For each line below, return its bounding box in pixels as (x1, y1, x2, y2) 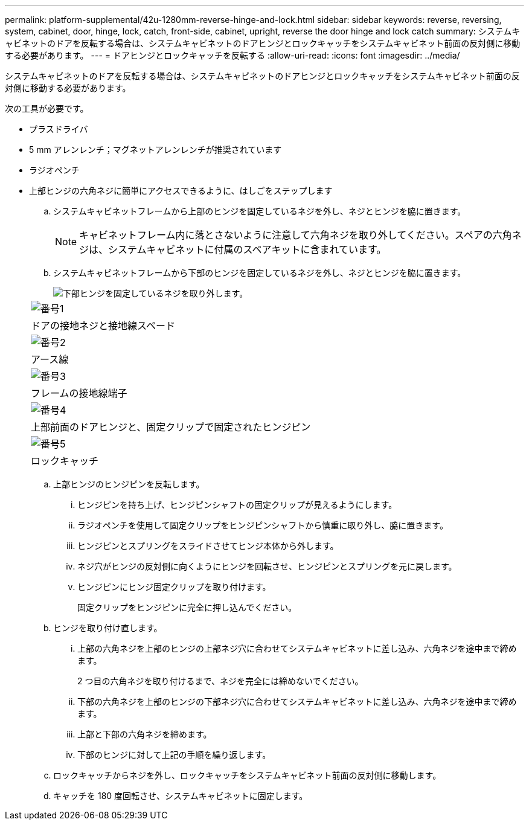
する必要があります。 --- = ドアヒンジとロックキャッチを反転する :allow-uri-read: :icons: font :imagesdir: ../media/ (5, 50, 460, 60)
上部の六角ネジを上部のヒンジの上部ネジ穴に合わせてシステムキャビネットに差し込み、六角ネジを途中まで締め (77, 643, 517, 653)
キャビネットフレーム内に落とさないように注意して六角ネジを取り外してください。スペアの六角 (79, 229, 512, 241)
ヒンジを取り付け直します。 (53, 623, 162, 633)
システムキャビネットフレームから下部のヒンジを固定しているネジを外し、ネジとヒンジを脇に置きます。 (53, 268, 466, 278)
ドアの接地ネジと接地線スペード (31, 319, 175, 332)
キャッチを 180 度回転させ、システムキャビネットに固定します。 (53, 791, 308, 801)
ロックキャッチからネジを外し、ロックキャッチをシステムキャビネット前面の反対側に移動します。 (53, 770, 441, 780)
